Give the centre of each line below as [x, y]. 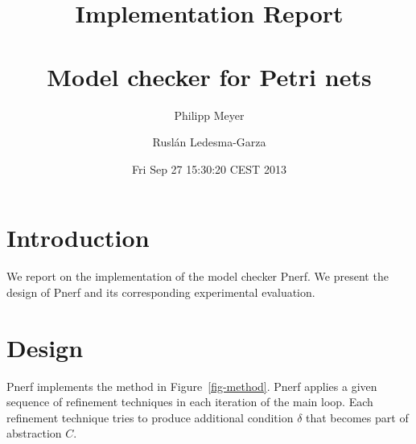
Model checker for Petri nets [209, 76]
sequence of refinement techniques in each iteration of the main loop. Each [190, 402]
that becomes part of [357, 417]
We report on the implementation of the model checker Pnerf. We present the [198, 276]
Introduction [78, 238]
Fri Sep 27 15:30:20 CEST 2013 [209, 169]
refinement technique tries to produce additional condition [150, 417]
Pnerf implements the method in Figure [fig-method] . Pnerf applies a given [192, 386]
